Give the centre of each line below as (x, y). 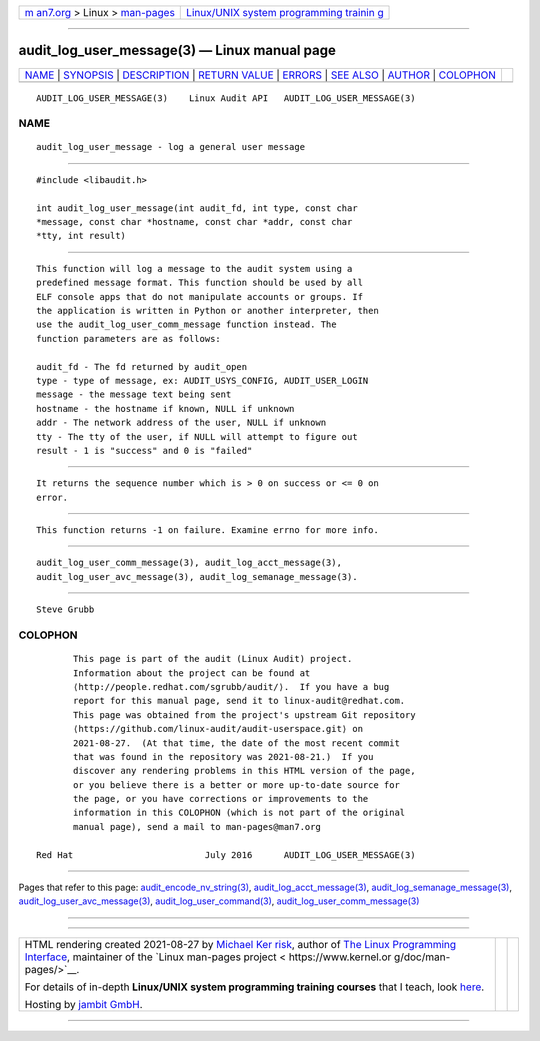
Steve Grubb (65, 609)
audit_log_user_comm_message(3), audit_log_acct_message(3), (189, 563)
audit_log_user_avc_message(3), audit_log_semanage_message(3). (197, 576)
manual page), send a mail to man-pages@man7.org (197, 826)
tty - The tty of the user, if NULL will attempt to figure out (197, 436)
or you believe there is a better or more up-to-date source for (236, 784)
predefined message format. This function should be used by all (200, 283)
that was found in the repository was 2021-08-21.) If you (223, 756)
